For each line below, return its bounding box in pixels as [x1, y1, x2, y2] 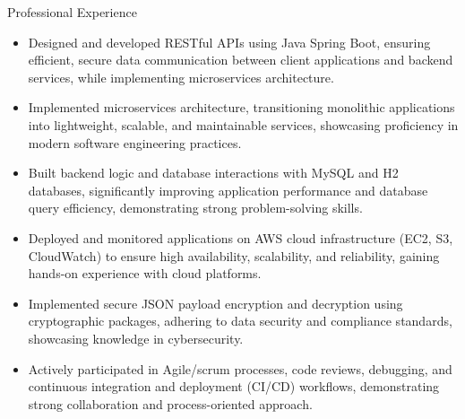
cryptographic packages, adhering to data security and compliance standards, [28, 311, 452, 330]
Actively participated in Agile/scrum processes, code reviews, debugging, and [28, 359, 452, 378]
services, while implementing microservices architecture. [28, 67, 334, 86]
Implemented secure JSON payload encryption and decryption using [28, 293, 403, 312]
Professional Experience [7, 3, 137, 21]
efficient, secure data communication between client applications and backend [28, 50, 453, 69]
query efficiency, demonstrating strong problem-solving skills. [28, 198, 363, 217]
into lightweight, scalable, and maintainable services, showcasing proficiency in [28, 115, 459, 134]
